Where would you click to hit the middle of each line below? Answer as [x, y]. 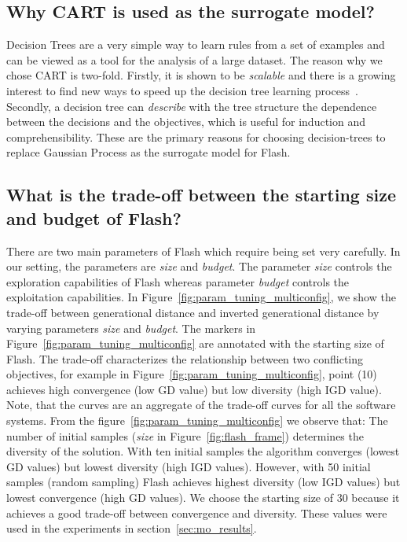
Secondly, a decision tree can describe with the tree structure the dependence [192, 106]
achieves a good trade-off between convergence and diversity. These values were [197, 513]
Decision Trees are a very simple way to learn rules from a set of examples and [196, 44]
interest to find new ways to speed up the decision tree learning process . [182, 90]
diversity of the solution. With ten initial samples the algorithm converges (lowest [203, 451]
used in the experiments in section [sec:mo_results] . [132, 528]
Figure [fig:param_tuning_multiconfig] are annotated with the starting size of [195, 343]
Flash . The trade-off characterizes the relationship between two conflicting [185, 358]
